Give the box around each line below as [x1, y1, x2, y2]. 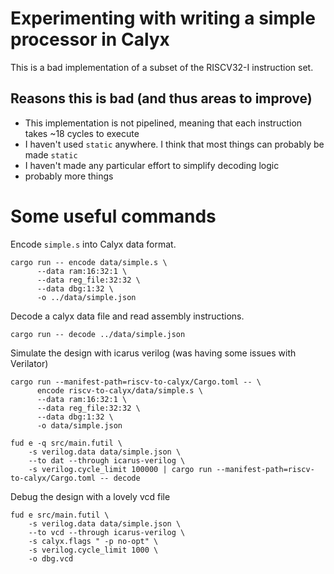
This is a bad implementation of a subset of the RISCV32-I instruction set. [10, 61, 314, 73]
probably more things [24, 170, 114, 182]
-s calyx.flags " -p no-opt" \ [28, 536, 159, 546]
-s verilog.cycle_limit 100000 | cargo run [28, 464, 213, 474]
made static [24, 148, 78, 161]
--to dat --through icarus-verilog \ [28, 455, 186, 466]
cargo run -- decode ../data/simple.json [10, 329, 186, 339]
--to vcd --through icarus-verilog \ [28, 527, 186, 537]
